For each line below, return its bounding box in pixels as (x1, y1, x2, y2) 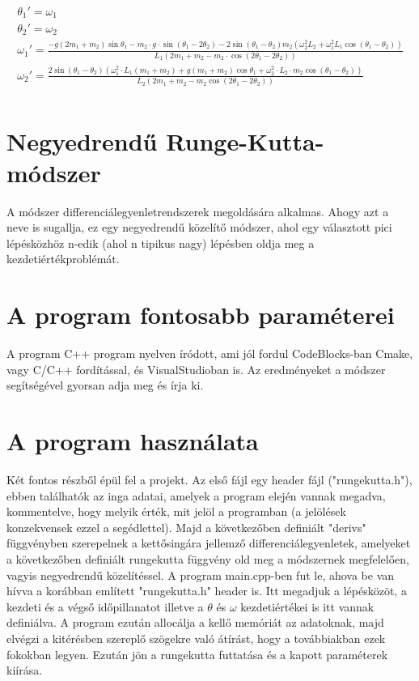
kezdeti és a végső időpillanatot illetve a (6, 598, 204, 615)
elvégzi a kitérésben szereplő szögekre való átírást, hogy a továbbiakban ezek (6, 629, 386, 646)
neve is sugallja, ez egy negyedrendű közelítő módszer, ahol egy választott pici (6, 219, 392, 236)
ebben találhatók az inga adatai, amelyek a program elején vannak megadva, (6, 487, 386, 504)
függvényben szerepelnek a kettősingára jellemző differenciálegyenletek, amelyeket (6, 534, 411, 551)
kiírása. (6, 662, 43, 679)
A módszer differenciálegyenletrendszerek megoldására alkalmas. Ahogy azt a (6, 202, 389, 219)
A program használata (6, 424, 259, 458)
